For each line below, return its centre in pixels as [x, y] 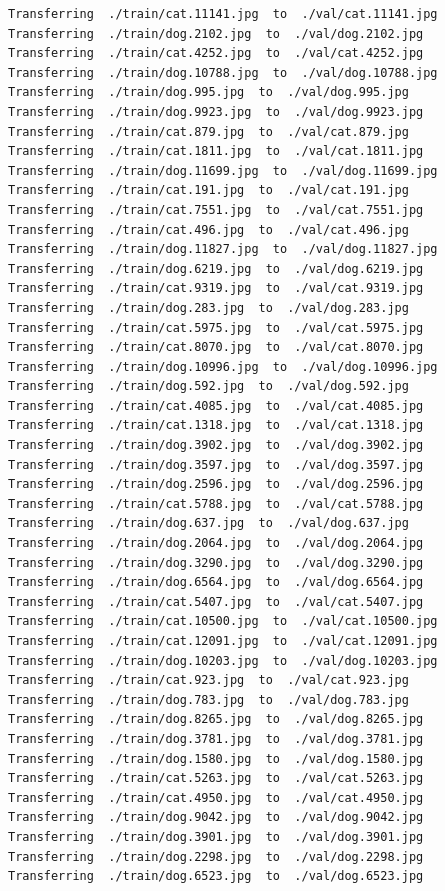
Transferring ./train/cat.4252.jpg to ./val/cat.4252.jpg [216, 53]
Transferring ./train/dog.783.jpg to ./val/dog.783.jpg [208, 699]
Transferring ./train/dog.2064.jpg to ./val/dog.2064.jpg [216, 543]
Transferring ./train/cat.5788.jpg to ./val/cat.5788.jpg [216, 503]
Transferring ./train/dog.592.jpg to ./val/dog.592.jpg [208, 386]
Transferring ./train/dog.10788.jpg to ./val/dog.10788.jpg [223, 72]
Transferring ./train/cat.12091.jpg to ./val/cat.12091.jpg [223, 641]
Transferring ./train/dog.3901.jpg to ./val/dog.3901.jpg [216, 836]
